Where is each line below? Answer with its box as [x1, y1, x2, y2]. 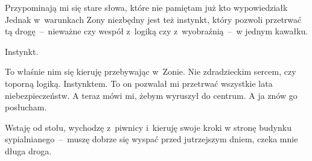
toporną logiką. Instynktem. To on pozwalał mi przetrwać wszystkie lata [5, 77, 273, 89]
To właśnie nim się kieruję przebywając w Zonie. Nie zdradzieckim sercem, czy [5, 65, 296, 78]
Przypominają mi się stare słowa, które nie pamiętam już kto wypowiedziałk [5, 1, 288, 13]
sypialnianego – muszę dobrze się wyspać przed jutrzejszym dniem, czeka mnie [5, 133, 298, 145]
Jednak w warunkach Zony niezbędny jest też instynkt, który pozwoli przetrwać [5, 13, 302, 25]
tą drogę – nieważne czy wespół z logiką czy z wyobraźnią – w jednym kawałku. [5, 25, 308, 37]
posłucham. [5, 101, 47, 113]
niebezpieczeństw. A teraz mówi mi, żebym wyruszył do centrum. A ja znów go [5, 89, 298, 101]
